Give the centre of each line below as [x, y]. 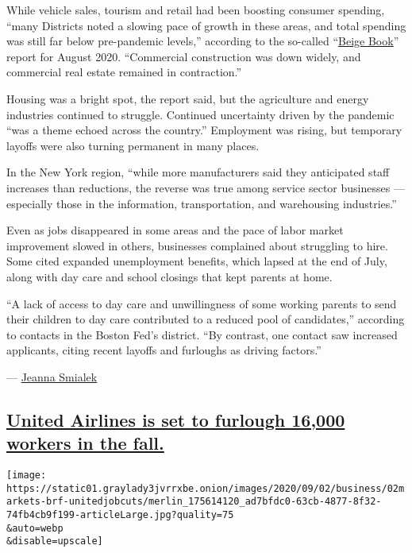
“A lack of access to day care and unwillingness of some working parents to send [202, 303]
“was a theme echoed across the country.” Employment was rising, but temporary [204, 130]
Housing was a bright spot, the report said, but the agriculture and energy [188, 98]
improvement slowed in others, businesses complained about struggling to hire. [197, 245]
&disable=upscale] [55, 541]
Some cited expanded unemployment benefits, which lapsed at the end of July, [197, 261]
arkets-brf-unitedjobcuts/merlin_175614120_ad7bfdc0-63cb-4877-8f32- [194, 502]
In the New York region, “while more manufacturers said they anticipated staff [198, 172]
